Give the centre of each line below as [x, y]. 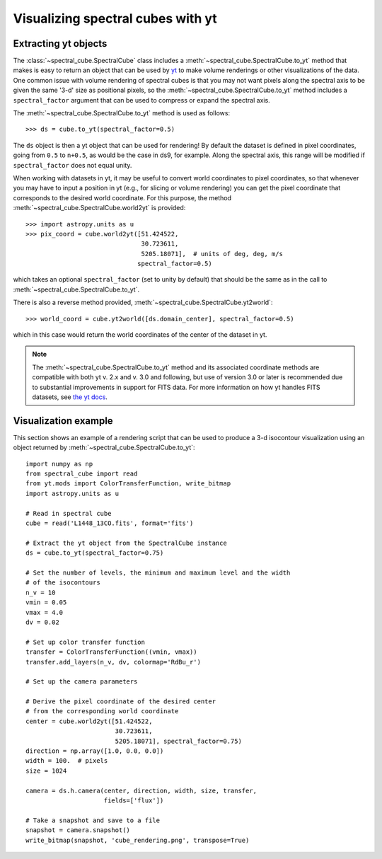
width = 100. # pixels [67, 761]
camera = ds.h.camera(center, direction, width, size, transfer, [141, 790]
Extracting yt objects [60, 44]
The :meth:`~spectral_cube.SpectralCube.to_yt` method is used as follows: [121, 113]
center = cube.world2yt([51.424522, [89, 721]
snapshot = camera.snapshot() [78, 830]
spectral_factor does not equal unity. [73, 165]
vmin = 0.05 [46, 603]
